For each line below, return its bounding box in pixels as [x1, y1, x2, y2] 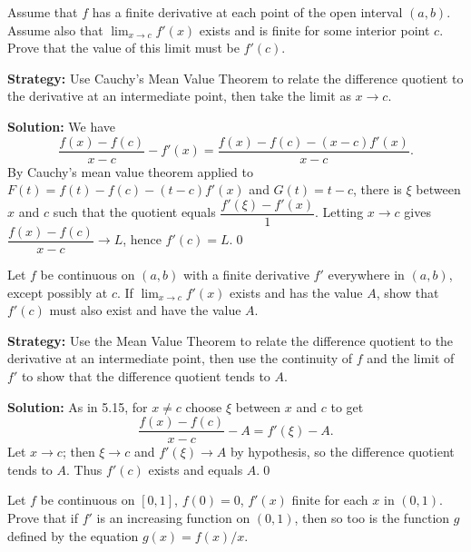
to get [330, 397, 364, 416]
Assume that [7, 3, 78, 21]
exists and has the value [230, 282, 363, 301]
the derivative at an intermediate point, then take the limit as [7, 86, 351, 105]
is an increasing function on [96, 508, 250, 527]
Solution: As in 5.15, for [7, 397, 148, 416]
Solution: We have [7, 116, 115, 135]
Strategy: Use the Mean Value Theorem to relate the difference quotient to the [7, 330, 454, 350]
